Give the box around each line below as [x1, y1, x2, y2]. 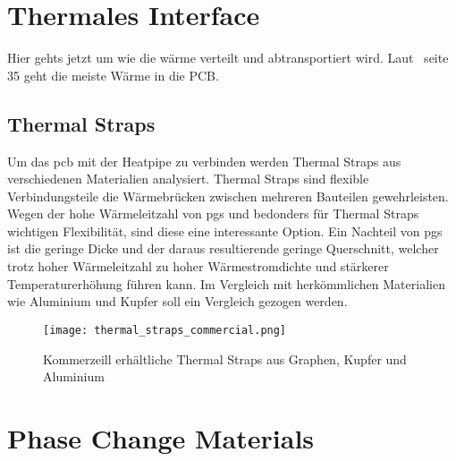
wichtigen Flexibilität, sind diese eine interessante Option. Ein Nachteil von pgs [7, 221, 443, 240]
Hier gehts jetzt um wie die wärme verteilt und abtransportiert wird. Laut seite [7, 48, 449, 67]
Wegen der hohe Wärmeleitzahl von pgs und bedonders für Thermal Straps [7, 204, 419, 223]
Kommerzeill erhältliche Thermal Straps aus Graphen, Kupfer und [43, 349, 407, 368]
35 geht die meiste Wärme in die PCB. [7, 65, 219, 84]
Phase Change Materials [7, 419, 315, 456]
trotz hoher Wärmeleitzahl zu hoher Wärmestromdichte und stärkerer [7, 257, 389, 276]
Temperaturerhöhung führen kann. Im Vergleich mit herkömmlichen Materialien [7, 274, 445, 293]
